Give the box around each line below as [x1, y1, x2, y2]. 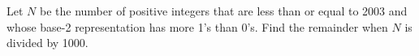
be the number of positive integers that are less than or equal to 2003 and [39, 2, 408, 19]
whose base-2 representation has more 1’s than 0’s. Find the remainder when [6, 18, 388, 35]
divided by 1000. [6, 34, 89, 51]
